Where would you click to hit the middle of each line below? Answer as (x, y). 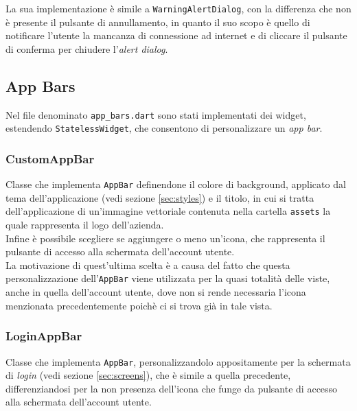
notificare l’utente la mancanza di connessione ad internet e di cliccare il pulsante (176, 35)
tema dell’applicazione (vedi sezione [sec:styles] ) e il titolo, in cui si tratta (160, 197)
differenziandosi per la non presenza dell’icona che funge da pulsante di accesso (172, 388)
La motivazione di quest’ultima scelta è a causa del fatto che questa (148, 265)
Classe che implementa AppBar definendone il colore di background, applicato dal (176, 184)
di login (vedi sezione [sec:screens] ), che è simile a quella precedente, (148, 375)
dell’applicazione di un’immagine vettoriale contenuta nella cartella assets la (168, 211)
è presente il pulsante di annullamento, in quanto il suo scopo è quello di (158, 22)
